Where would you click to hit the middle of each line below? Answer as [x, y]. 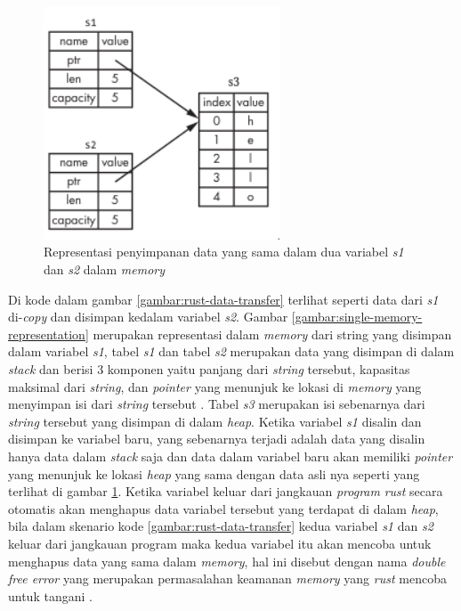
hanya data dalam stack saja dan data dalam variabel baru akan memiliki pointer [230, 456]
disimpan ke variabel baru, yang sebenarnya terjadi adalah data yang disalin [217, 439]
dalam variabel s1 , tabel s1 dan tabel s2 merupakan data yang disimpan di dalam [231, 351]
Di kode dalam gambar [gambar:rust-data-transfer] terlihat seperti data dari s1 [223, 299]
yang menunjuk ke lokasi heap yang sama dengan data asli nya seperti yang [214, 473]
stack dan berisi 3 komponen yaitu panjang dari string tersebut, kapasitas [209, 368]
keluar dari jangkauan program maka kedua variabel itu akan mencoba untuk [220, 543]
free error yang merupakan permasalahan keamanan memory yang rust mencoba [227, 578]
